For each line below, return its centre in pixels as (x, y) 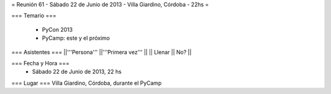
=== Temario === (34, 16)
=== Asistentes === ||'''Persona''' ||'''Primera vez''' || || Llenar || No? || (101, 52)
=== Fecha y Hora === (40, 63)
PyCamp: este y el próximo (76, 38)
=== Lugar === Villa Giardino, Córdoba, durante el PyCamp (86, 83)
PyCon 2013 (57, 29)
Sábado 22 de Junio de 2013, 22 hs (77, 72)
